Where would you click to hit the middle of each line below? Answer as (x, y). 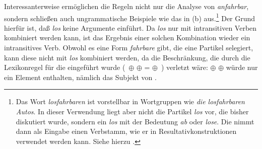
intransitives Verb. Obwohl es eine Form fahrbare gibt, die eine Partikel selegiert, (129, 48)
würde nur (242, 67)
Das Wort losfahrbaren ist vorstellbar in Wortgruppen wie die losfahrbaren (130, 101)
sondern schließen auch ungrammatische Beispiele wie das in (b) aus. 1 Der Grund (130, 17)
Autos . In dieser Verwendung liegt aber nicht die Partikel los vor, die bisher (132, 111)
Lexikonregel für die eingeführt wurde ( (65, 67)
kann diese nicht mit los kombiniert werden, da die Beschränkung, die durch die (127, 57)
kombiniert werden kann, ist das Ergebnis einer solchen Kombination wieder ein (127, 38)
